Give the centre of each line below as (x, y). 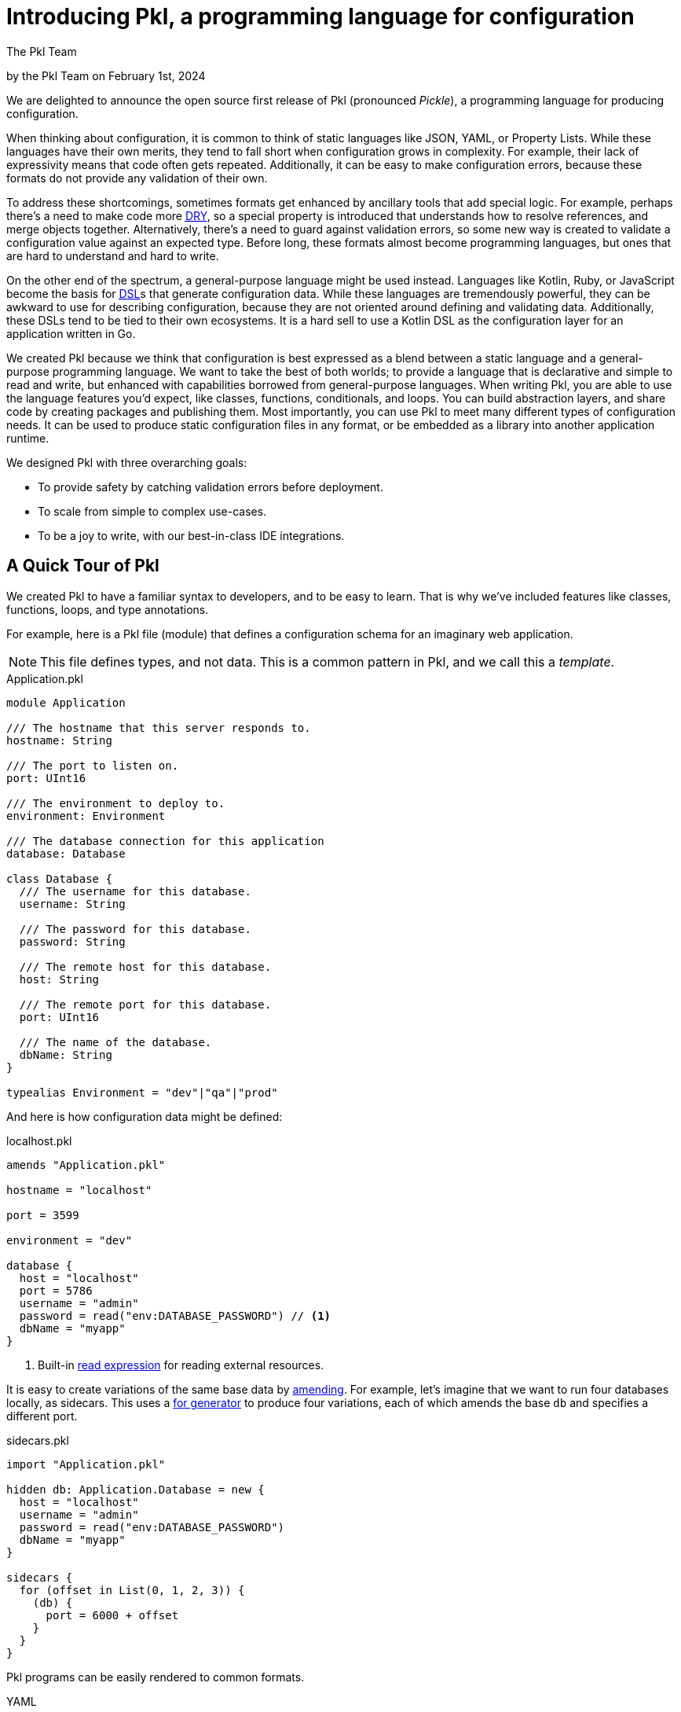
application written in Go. (71, 333)
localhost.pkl (39, 1141)
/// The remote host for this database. (145, 966)
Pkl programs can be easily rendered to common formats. (156, 1677)
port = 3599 (43, 1215)
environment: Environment (86, 816)
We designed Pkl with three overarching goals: (127, 462)
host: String (59, 979)
